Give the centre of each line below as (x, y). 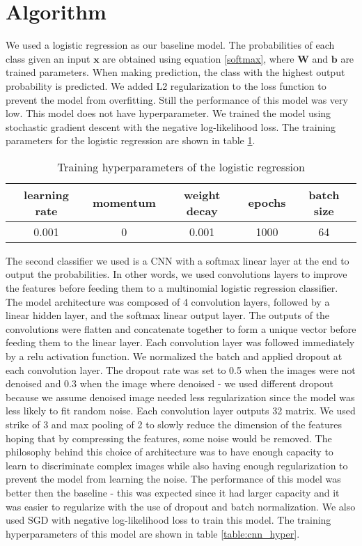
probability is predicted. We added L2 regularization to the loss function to (166, 85)
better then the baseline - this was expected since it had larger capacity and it (173, 492)
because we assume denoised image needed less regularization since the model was (180, 397)
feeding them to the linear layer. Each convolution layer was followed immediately (180, 342)
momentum (124, 203)
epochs (267, 203)
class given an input (48, 58)
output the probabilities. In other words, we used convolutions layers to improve (176, 274)
